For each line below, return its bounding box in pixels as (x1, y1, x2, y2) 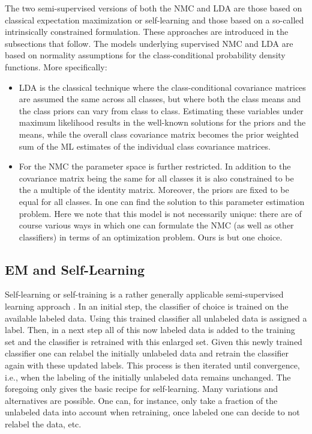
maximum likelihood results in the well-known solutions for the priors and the (19, 116, 306, 129)
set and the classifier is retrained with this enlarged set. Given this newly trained (5, 335, 302, 347)
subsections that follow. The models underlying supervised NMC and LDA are (5, 37, 293, 49)
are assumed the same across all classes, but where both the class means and (19, 93, 301, 105)
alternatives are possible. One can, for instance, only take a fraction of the (5, 394, 278, 406)
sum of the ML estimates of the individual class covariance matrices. (19, 139, 271, 152)
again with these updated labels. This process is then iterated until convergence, (5, 359, 300, 371)
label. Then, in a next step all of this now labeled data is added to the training (5, 323, 295, 336)
